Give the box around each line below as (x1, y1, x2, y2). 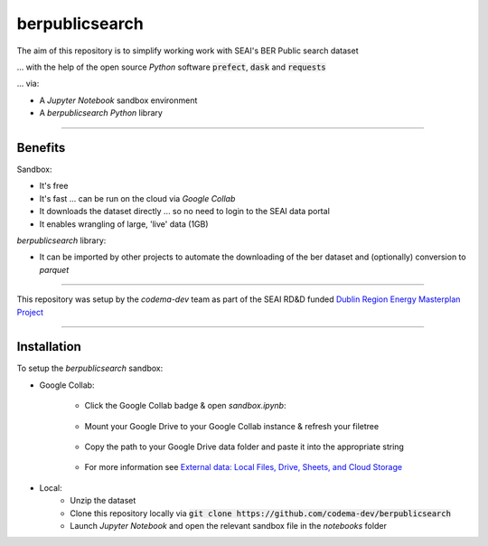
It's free (39, 181, 69, 192)
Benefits (16, 140, 66, 155)
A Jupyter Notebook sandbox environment (39, 95, 198, 106)
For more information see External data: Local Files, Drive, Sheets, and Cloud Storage (84, 462, 402, 473)
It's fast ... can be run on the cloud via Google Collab (39, 193, 236, 203)
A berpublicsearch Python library (39, 108, 163, 118)
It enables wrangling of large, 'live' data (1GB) (39, 218, 209, 230)
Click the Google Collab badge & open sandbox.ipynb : (84, 400, 286, 411)
